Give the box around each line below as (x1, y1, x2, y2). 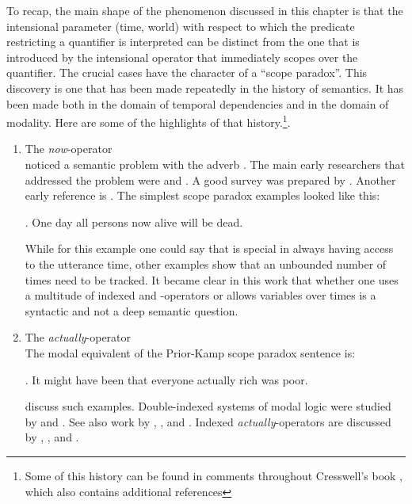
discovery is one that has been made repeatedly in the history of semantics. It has (6, 79, 404, 96)
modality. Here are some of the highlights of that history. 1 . (6, 112, 291, 130)
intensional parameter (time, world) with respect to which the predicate (6, 17, 355, 34)
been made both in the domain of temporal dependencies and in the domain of (6, 95, 389, 112)
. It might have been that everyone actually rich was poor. (25, 371, 308, 388)
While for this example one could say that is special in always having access (25, 240, 394, 257)
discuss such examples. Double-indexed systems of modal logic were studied (25, 398, 391, 414)
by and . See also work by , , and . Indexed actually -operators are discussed (25, 413, 391, 430)
